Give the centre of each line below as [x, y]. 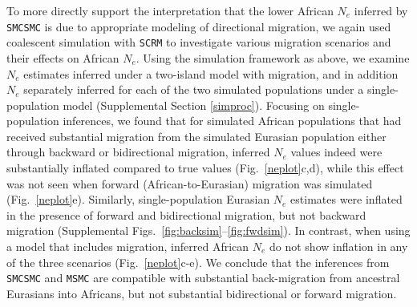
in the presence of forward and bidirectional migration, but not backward [186, 214]
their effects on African [63, 57]
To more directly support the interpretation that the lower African [170, 10]
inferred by [381, 10]
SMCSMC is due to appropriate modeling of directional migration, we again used [199, 26]
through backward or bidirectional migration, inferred [138, 152]
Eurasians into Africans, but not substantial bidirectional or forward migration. [202, 293]
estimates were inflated [346, 199]
